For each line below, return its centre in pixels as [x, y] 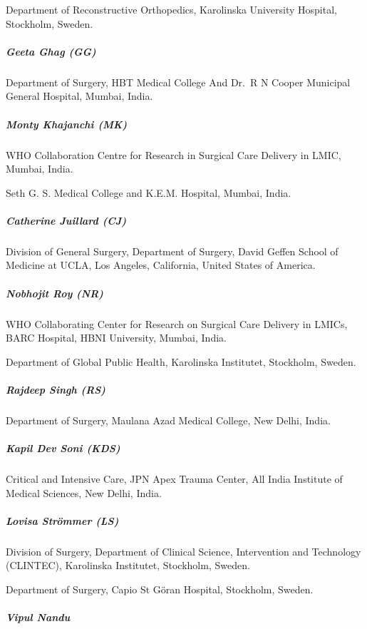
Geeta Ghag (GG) [51, 51]
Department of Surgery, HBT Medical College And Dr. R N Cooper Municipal [178, 82]
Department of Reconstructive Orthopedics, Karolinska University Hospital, [171, 9]
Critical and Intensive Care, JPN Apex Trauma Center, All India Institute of [174, 479]
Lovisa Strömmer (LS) [62, 520]
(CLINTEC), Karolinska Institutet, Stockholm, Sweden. [128, 565]
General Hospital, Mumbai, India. [79, 96]
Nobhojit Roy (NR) [55, 293]
